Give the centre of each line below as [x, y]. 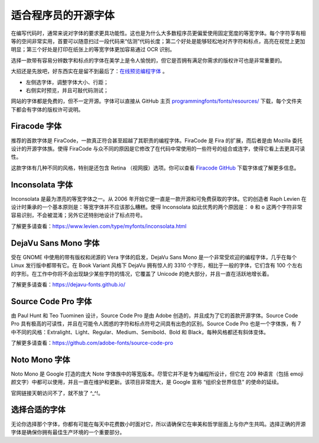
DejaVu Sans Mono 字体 [55, 243]
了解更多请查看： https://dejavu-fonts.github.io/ [68, 284]
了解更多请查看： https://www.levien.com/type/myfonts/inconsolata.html [99, 226]
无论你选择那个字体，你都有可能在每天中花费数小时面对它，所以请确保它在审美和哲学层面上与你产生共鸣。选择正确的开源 [158, 424]
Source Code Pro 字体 [51, 301]
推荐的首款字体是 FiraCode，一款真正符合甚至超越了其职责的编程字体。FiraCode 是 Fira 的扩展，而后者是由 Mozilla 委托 [157, 140]
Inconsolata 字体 [42, 185]
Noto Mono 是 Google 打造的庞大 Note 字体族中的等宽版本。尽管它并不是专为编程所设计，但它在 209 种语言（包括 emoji [157, 374]
